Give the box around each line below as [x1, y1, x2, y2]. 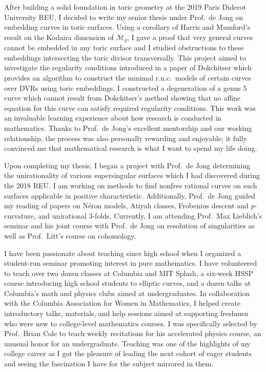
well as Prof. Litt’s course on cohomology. [4, 230, 136, 241]
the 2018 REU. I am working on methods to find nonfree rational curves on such [4, 180, 257, 190]
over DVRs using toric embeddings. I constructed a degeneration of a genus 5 [4, 82, 247, 93]
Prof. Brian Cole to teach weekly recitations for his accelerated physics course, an [4, 328, 261, 339]
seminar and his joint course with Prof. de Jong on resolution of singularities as [4, 220, 255, 231]
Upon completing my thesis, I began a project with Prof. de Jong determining [4, 160, 251, 170]
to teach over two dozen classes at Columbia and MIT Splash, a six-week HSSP [4, 267, 254, 278]
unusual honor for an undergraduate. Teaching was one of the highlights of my [4, 338, 251, 348]
